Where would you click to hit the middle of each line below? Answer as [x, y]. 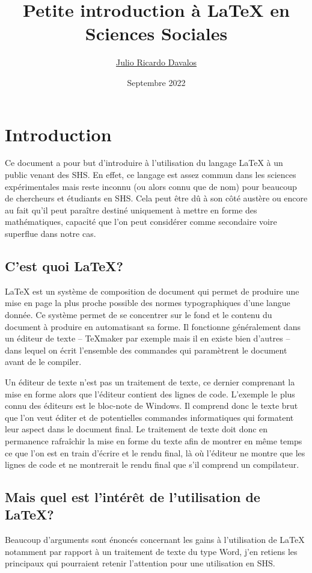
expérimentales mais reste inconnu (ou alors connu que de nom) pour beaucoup [151, 186]
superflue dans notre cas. [50, 233]
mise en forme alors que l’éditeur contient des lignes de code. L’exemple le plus [150, 394]
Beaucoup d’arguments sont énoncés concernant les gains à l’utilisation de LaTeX [155, 540]
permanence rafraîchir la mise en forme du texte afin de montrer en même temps [154, 440]
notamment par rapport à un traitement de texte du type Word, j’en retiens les [151, 551]
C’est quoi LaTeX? [64, 265]
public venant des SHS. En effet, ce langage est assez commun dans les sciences [151, 175]
